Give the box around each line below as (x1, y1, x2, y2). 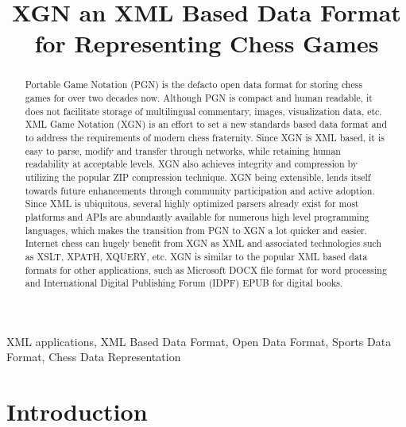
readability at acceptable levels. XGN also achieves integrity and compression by (25, 157, 358, 171)
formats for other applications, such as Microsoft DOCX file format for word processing (25, 263, 387, 276)
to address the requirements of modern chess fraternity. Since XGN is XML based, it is (25, 130, 385, 144)
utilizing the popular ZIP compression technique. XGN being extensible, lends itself (25, 170, 371, 183)
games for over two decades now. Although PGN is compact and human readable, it (25, 91, 373, 105)
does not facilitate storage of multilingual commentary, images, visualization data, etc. (25, 104, 382, 117)
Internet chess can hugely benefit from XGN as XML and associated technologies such (25, 237, 382, 250)
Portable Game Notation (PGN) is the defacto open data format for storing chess (25, 78, 363, 91)
